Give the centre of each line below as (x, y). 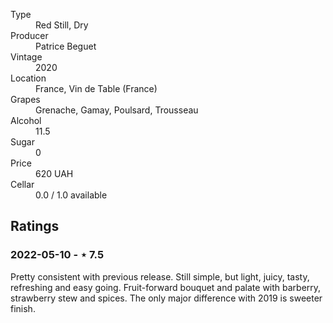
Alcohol (26, 120)
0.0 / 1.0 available (71, 195)
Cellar (22, 184)
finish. (23, 308)
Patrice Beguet (66, 46)
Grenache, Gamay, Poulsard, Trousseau (117, 110)
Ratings (35, 226)
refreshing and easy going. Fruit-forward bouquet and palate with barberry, (166, 287)
